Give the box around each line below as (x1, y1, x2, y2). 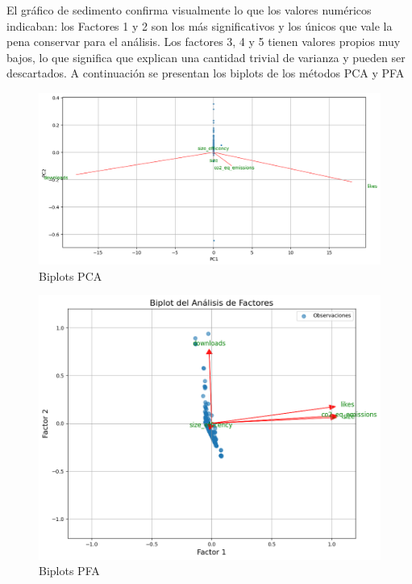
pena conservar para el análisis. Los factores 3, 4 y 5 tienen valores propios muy (6, 33, 401, 50)
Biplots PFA (39, 562, 100, 579)
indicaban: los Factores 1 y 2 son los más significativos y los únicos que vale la (6, 17, 393, 34)
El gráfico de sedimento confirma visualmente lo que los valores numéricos (6, 2, 372, 18)
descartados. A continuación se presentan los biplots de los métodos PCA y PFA (6, 65, 405, 81)
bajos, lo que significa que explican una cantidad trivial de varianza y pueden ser (6, 48, 406, 65)
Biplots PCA (39, 267, 102, 284)
